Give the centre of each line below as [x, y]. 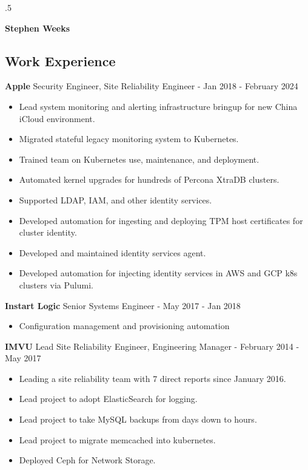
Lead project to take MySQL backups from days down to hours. [138, 419]
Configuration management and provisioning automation [124, 326]
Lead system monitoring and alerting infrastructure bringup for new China [158, 106]
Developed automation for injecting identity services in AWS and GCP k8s [158, 273]
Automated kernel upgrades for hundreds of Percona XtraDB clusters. [149, 179]
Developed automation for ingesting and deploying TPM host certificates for [161, 220]
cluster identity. [48, 232]
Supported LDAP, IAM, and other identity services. [115, 199]
